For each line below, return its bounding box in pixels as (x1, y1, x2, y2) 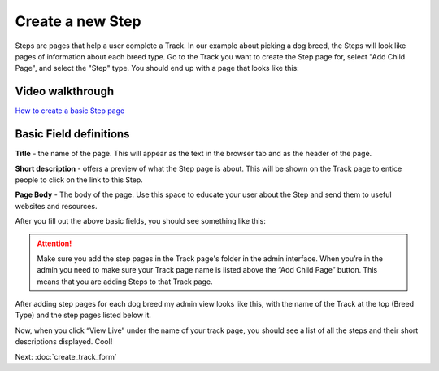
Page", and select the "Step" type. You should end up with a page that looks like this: (15, 63, 300, 73)
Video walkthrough (15, 85, 114, 98)
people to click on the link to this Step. (15, 175, 144, 185)
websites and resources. (15, 201, 98, 211)
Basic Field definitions (15, 127, 130, 142)
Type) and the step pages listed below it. (15, 310, 152, 321)
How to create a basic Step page (15, 106, 125, 116)
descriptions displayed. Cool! (15, 337, 113, 347)
